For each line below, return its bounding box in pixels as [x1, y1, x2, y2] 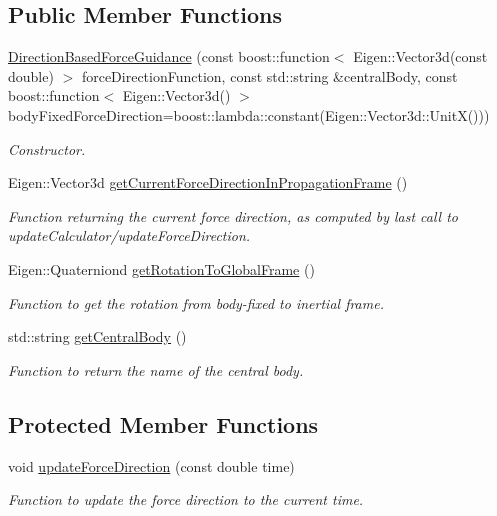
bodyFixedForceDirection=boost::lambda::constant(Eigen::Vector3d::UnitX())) [8, 104, 490, 125]
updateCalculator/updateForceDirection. [8, 225, 251, 246]
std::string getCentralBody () [8, 326, 187, 347]
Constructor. [8, 138, 86, 159]
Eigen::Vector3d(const [353, 46, 488, 67]
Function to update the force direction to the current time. [8, 489, 364, 510]
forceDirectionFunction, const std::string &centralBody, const [81, 65, 458, 86]
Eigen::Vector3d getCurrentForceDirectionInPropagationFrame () [8, 172, 408, 193]
